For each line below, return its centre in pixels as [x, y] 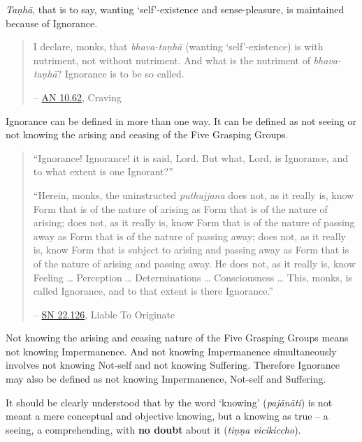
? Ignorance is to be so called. [121, 74]
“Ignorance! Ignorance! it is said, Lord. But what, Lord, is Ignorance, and [190, 157]
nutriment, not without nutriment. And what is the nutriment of [172, 60]
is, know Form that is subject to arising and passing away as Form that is [191, 250]
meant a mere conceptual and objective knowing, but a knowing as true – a [167, 416]
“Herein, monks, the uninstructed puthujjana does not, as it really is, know [194, 194]
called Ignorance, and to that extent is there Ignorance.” [153, 291]
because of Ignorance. [52, 23]
